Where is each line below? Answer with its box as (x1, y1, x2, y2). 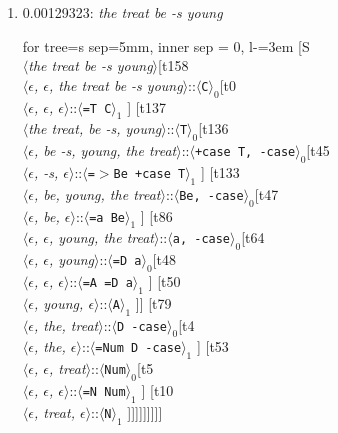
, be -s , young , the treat (33, 140, 177, 161)
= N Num (82, 384, 126, 399)
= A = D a (82, 275, 133, 290)
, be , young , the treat (33, 183, 161, 204)
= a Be (89, 210, 125, 225)
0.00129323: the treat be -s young (22, 2, 223, 22)
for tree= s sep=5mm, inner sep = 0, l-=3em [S (22, 35, 310, 56)
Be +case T (113, 166, 186, 181)
